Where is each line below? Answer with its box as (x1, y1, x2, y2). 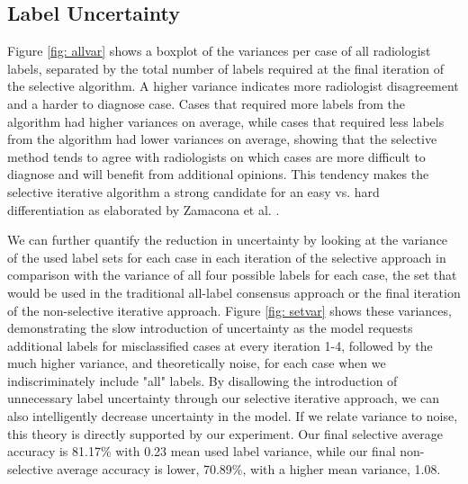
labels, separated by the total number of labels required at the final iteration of (7, 58, 445, 77)
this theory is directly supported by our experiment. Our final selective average (7, 424, 443, 443)
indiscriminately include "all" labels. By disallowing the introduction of (7, 371, 398, 390)
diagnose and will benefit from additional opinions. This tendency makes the (7, 165, 429, 184)
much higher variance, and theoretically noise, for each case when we (7, 354, 386, 372)
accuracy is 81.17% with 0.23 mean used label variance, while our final (7, 442, 396, 461)
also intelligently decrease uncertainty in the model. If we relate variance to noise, (7, 407, 458, 426)
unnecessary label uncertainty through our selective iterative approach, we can (7, 389, 439, 408)
